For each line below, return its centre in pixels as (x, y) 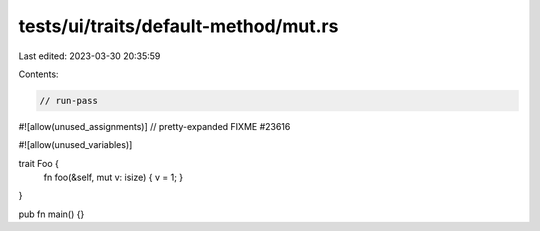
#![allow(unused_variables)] (75, 145)
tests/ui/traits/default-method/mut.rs (178, 26)
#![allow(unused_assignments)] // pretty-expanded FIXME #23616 (154, 126)
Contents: (38, 74)
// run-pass (69, 100)
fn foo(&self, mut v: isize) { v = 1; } (113, 177)
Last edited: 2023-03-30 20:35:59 (89, 56)
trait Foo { (39, 163)
